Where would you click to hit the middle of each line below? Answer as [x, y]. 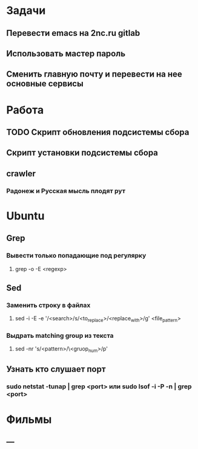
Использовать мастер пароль [66, 53]
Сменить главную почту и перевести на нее [94, 74]
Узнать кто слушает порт [56, 369]
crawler [21, 173]
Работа [25, 110]
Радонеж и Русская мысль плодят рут [66, 191]
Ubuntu [25, 216]
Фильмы [29, 419]
